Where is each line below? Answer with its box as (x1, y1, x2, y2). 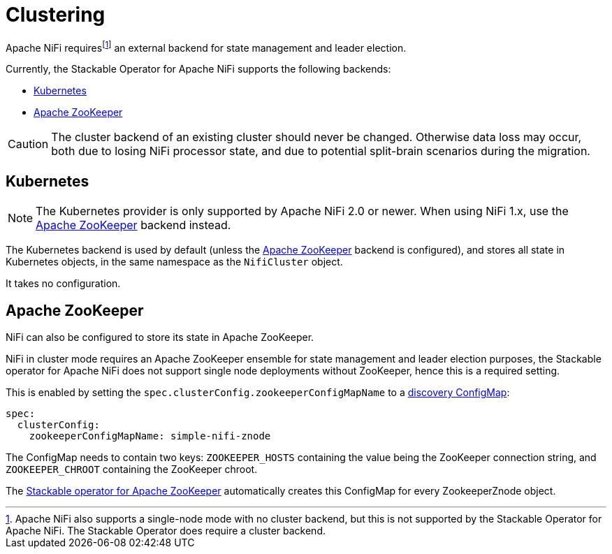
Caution (8, 137, 49, 152)
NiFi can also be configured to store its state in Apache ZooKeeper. (6, 331, 314, 344)
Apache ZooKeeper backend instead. (36, 218, 231, 233)
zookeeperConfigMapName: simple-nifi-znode (29, 430, 271, 442)
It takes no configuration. (6, 277, 121, 290)
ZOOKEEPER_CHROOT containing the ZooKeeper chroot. (6, 463, 258, 476)
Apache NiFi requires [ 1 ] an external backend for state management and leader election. (6, 39, 407, 54)
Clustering (6, 3, 105, 27)
